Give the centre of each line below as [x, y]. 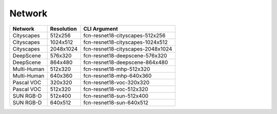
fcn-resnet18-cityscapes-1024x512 [126, 42]
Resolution [63, 29]
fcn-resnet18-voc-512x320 [116, 89]
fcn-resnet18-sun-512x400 [116, 96]
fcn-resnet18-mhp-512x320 [117, 69]
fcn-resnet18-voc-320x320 [116, 82]
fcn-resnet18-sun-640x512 [116, 102]
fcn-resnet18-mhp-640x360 [117, 76]
